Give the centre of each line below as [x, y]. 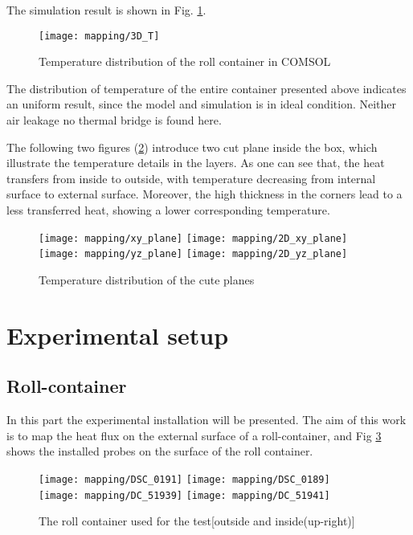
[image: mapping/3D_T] [99, 36]
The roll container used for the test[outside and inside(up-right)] [197, 521]
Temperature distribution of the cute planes [147, 279]
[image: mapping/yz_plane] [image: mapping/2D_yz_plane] [193, 254]
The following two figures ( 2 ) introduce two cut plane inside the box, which [192, 147]
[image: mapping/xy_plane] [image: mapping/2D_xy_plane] [193, 238]
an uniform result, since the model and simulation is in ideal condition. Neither [202, 104]
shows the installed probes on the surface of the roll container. [160, 451]
